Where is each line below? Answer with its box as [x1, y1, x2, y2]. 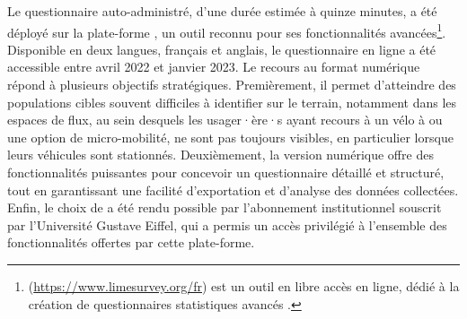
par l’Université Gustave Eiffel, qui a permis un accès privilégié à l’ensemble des [7, 215, 447, 234]
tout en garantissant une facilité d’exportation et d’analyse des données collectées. [7, 180, 459, 199]
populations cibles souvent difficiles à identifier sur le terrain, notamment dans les [7, 92, 457, 111]
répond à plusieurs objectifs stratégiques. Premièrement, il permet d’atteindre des [7, 75, 456, 94]
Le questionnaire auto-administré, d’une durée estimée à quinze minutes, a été [7, 2, 437, 20]
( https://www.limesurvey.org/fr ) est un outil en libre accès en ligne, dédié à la [28, 276, 460, 295]
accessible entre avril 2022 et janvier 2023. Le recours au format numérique [7, 57, 420, 76]
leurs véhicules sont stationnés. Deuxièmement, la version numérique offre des [7, 145, 434, 164]
